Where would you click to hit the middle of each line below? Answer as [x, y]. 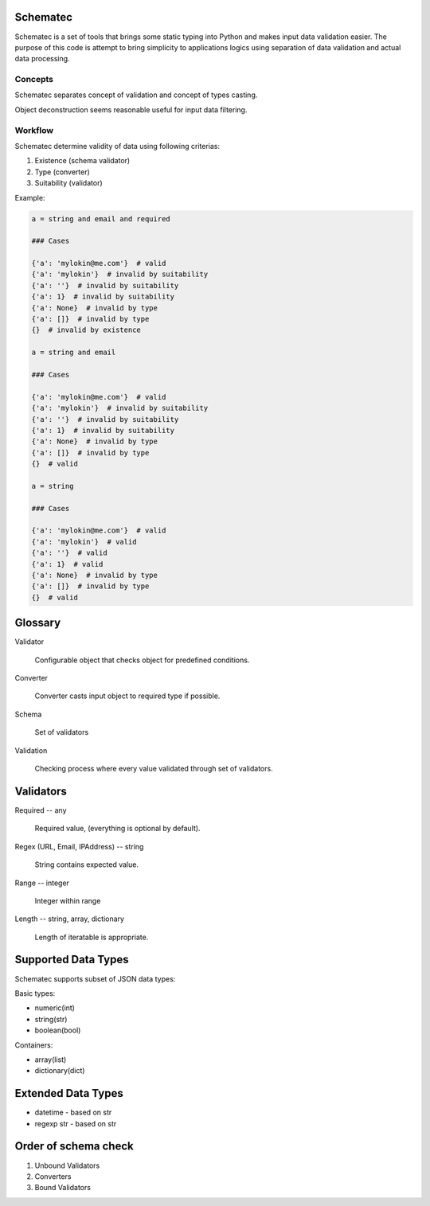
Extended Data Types [69, 1093]
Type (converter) [63, 172]
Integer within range [68, 900]
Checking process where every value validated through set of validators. [154, 769]
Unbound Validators [67, 1165]
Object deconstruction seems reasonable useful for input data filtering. [131, 109]
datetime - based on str [73, 1112]
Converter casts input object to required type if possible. [127, 696]
